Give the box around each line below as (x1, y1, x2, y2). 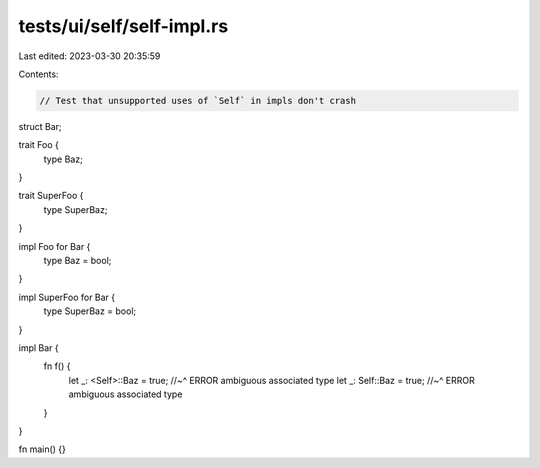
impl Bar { (18, 341, 59, 354)
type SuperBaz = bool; (43, 305, 137, 317)
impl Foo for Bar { (18, 240, 91, 252)
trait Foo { (18, 139, 60, 151)
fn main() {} (18, 443, 67, 455)
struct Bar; (18, 120, 62, 132)
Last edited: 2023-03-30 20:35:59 (18, 50, 161, 62)
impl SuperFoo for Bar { (18, 291, 116, 303)
